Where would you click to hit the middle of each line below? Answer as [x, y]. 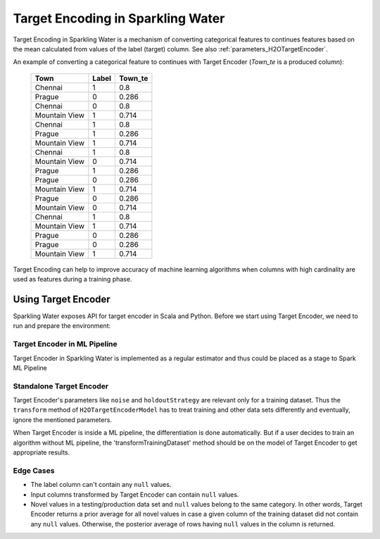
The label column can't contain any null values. [101, 485]
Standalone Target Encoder [61, 386]
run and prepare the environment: [62, 326]
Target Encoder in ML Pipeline [65, 344]
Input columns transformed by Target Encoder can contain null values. [135, 494]
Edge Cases [34, 470]
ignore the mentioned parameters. [63, 419]
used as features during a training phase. [72, 279]
